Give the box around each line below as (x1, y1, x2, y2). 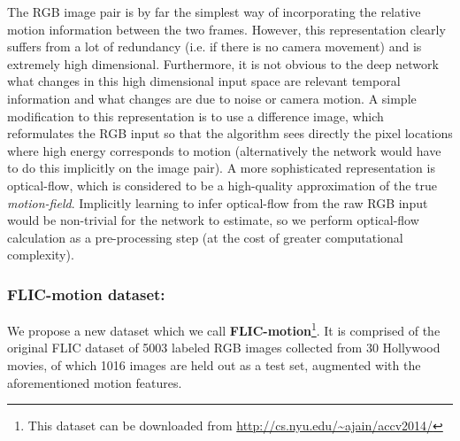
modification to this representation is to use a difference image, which (7, 106, 384, 125)
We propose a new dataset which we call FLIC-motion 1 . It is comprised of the (7, 319, 441, 339)
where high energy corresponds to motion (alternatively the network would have (7, 141, 441, 159)
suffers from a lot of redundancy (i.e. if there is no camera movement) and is (7, 37, 422, 56)
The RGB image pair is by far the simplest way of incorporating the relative (7, 3, 421, 20)
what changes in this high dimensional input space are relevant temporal (7, 72, 401, 90)
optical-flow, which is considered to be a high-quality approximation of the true (7, 175, 438, 194)
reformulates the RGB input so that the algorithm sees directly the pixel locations (7, 124, 453, 143)
